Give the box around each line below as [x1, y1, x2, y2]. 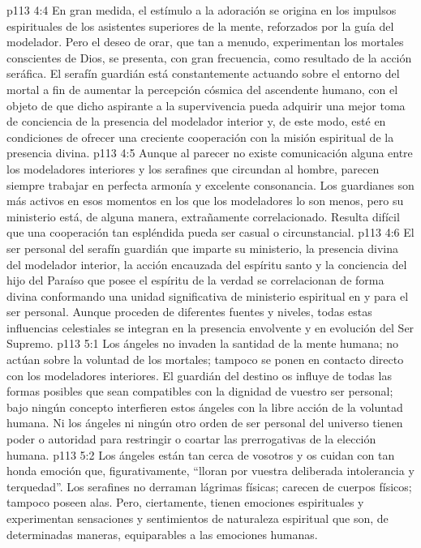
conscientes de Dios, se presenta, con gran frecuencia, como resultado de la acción [6, 49, 412, 66]
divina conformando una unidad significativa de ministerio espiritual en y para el [6, 287, 409, 304]
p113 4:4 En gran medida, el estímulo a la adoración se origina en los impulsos [6, 2, 397, 18]
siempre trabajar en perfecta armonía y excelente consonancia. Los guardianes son [6, 176, 415, 193]
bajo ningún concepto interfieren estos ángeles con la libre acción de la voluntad [6, 398, 403, 415]
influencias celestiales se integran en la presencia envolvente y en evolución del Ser [6, 319, 415, 336]
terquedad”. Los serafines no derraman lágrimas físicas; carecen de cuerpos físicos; [6, 477, 412, 494]
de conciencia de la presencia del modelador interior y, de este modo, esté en [6, 113, 386, 130]
